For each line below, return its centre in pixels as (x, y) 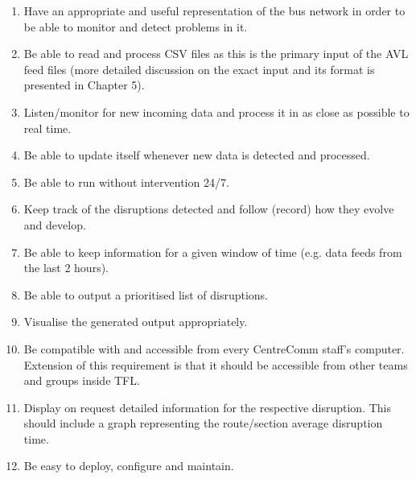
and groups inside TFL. (82, 380)
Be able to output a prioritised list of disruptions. (146, 294)
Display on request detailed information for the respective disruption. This (207, 407)
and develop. (55, 224)
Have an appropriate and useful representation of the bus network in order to (214, 10)
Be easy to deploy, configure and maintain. (129, 466)
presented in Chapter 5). (84, 85)
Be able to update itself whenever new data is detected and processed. (197, 155)
